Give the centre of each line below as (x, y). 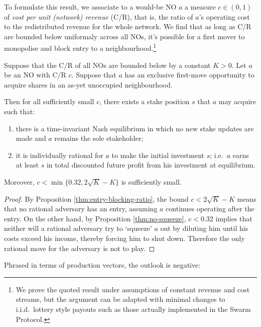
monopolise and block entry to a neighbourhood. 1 (80, 47)
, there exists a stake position (145, 101)
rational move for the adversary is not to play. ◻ (80, 248)
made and (31, 138)
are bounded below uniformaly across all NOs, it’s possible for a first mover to (124, 36)
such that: (20, 111)
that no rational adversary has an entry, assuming (81, 209)
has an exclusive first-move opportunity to (189, 75)
